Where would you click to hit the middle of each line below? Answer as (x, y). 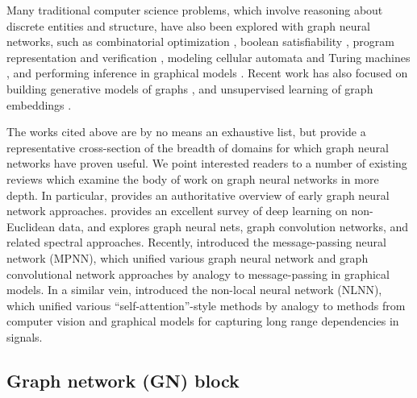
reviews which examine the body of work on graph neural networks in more (193, 178)
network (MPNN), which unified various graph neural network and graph (188, 257)
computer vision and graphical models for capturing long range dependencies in (203, 321)
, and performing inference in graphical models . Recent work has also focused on (207, 73)
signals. (25, 336)
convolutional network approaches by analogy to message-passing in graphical (198, 274)
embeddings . (39, 104)
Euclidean (31, 226)
